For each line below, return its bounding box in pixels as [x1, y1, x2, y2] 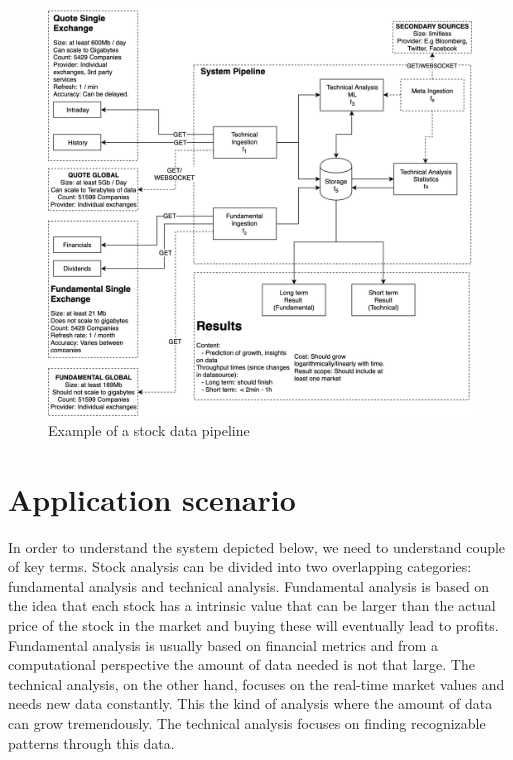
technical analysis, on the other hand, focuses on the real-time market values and [8, 673, 505, 694]
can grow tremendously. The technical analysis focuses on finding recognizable [8, 712, 486, 733]
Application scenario [8, 478, 296, 519]
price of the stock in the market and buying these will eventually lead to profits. [8, 614, 499, 635]
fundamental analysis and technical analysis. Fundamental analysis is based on [8, 575, 490, 596]
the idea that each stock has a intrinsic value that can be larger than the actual [8, 595, 496, 616]
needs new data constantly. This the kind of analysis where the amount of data [8, 693, 493, 714]
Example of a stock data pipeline [48, 419, 250, 440]
